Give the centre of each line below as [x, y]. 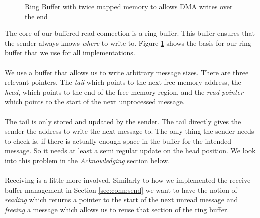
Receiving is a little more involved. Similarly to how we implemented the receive [128, 180]
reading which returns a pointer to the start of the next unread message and [121, 200]
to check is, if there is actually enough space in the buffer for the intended [118, 141]
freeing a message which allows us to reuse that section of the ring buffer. [117, 209]
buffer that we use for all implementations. [70, 52]
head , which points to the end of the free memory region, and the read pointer [124, 91]
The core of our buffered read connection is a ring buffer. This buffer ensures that [130, 33]
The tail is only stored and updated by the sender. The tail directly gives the [123, 121]
